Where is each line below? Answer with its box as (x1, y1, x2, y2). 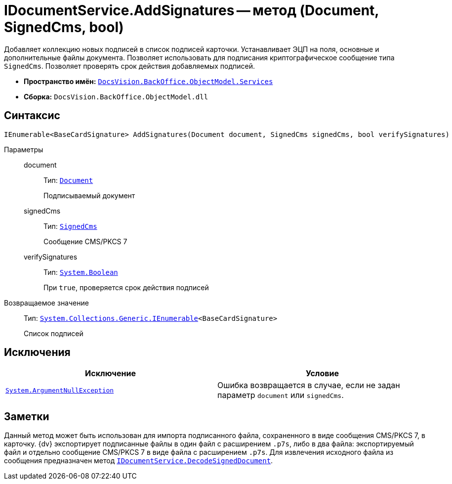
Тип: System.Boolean (43, 267, 118, 276)
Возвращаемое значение (4, 298, 89, 307)
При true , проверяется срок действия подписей (43, 283, 209, 292)
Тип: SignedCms (43, 221, 97, 230)
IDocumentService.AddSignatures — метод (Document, (4, 2, 379, 19)
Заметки (4, 410, 49, 423)
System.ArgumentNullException (5, 386, 114, 394)
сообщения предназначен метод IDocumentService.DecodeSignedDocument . (4, 456, 273, 465)
